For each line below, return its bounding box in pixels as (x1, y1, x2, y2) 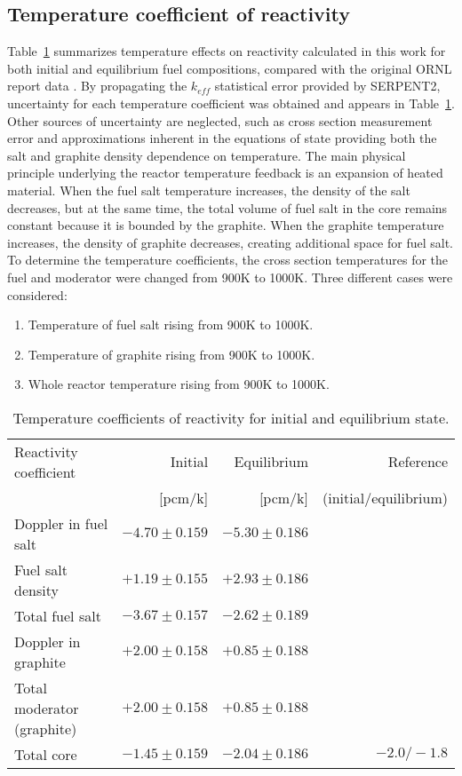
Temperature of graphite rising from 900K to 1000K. (28, 344, 315, 363)
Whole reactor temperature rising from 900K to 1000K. (28, 375, 330, 393)
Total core (14, 743, 77, 764)
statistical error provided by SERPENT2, (214, 76, 441, 95)
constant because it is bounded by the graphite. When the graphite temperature (7, 216, 444, 234)
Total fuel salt (14, 605, 101, 626)
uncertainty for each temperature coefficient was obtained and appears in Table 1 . (7, 93, 455, 112)
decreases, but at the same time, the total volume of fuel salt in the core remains (7, 198, 448, 217)
